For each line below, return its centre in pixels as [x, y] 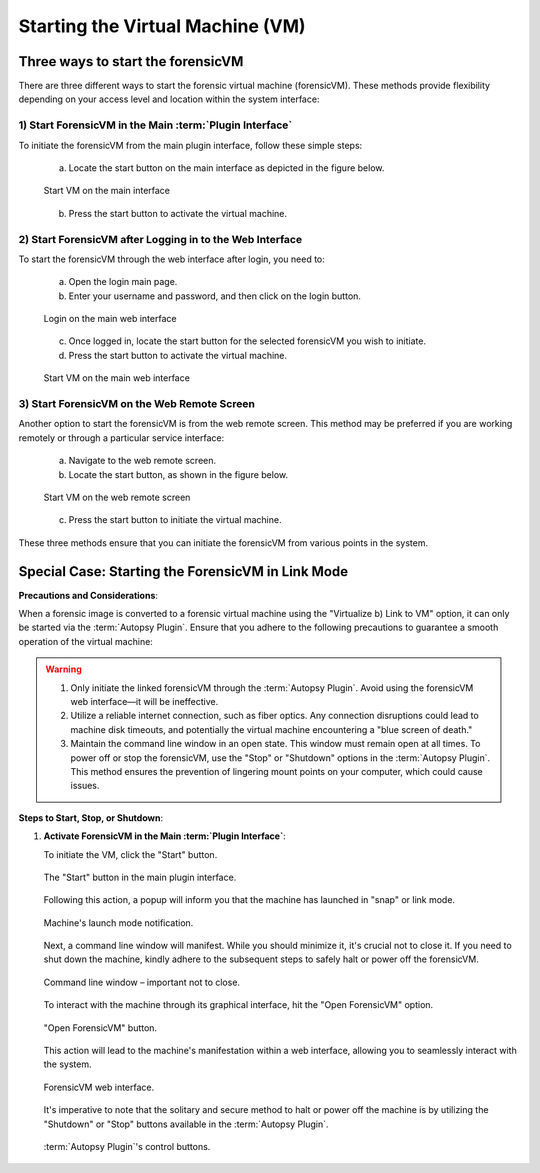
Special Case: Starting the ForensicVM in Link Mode [183, 571]
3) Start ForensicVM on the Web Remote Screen [136, 404]
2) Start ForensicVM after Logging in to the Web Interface [160, 239]
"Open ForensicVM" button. [100, 1027]
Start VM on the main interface [106, 191]
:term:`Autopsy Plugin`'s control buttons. [127, 1146]
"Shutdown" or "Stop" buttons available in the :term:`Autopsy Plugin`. [186, 1124]
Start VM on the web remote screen [117, 497]
